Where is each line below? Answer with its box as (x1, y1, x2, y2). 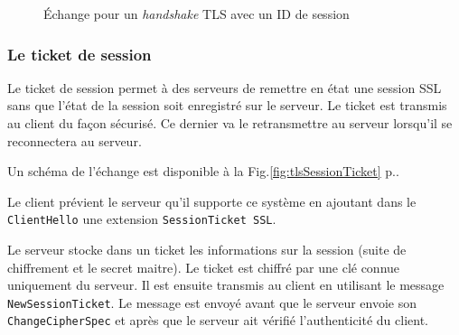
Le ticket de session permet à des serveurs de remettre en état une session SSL (7, 78, 442, 97)
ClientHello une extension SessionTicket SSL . (7, 209, 276, 228)
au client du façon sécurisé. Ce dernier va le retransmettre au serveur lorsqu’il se (7, 114, 453, 132)
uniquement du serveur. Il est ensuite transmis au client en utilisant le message (7, 275, 445, 294)
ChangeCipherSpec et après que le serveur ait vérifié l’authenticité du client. (7, 311, 429, 330)
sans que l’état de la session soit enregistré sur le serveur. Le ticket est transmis (7, 96, 447, 115)
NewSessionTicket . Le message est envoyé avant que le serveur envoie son (7, 293, 417, 312)
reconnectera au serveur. (7, 131, 142, 150)
